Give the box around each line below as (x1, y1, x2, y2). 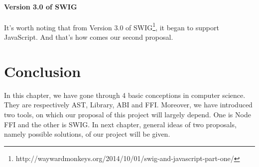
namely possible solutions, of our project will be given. (4, 129, 170, 139)
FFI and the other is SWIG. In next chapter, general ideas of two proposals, (4, 119, 237, 129)
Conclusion (4, 61, 81, 81)
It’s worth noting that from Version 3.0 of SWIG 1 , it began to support (4, 20, 219, 32)
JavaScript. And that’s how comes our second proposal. (4, 32, 173, 42)
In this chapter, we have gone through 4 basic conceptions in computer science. (4, 89, 246, 100)
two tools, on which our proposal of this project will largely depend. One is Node (4, 109, 251, 119)
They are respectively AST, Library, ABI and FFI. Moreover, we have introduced (4, 99, 253, 110)
